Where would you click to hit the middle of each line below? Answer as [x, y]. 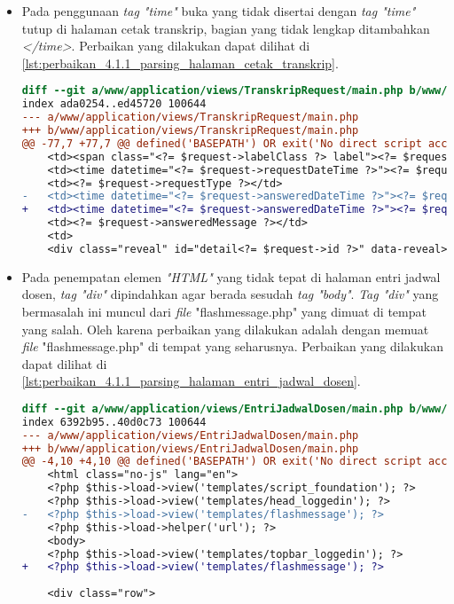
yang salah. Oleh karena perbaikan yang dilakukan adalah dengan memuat [225, 329]
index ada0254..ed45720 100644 [114, 104]
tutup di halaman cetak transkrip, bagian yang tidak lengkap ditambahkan [226, 28]
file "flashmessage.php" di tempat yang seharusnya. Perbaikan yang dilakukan [232, 346]
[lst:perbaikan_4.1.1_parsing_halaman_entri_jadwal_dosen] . [191, 381]
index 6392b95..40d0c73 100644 [114, 422]
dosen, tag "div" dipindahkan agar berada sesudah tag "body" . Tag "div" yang [230, 294]
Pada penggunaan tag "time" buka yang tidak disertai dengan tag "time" [219, 11]
